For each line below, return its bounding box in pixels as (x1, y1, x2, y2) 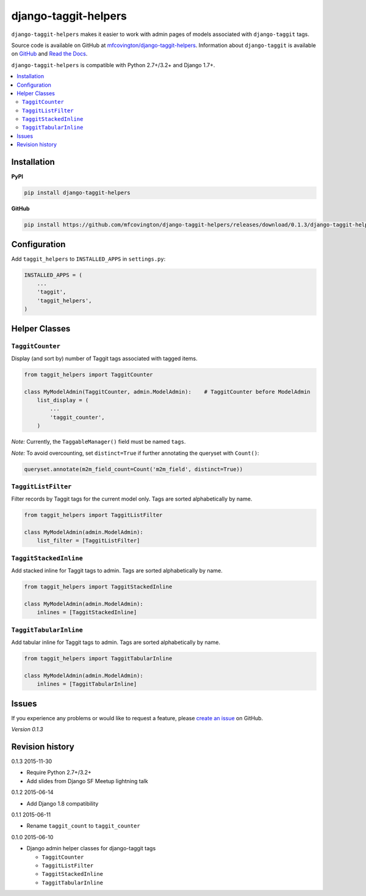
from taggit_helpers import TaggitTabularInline (24, 655, 173, 662)
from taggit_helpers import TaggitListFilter (24, 511, 163, 519)
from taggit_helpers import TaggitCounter (24, 371, 153, 378)
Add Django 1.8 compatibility (26, 800, 99, 807)
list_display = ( (37, 397, 89, 404)
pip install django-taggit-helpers (24, 189, 131, 197)
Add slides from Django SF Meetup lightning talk (26, 777, 149, 784)
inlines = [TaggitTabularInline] (37, 681, 137, 688)
